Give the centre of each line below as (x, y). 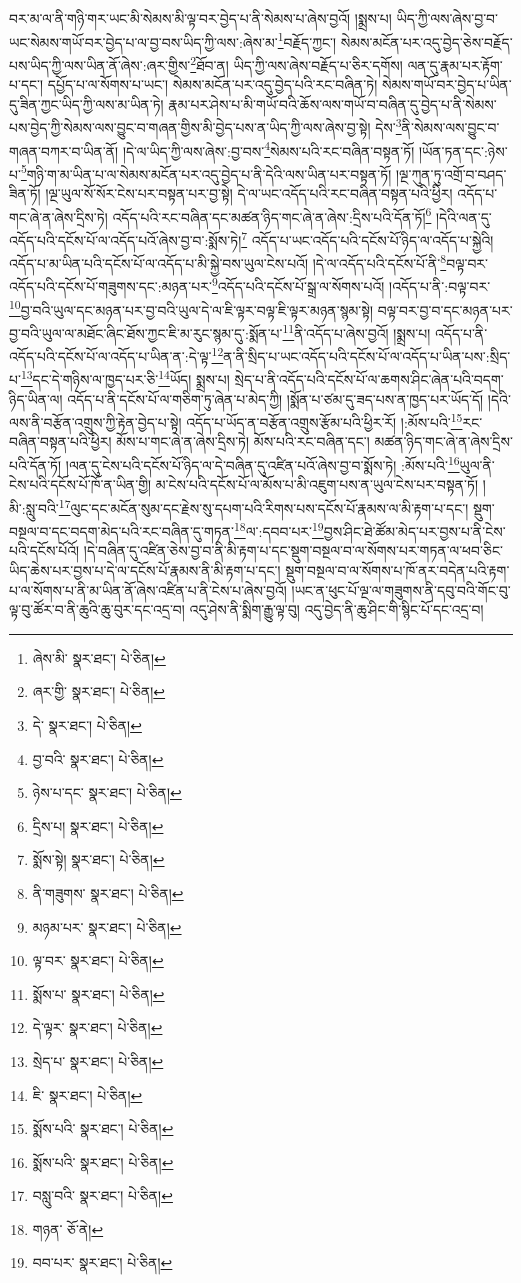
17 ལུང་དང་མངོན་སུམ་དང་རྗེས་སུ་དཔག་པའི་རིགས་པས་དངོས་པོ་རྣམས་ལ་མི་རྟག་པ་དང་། (263, 506)
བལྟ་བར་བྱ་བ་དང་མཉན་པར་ (445, 309)
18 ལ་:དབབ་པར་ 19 (279, 529)
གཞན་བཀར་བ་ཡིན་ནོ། (64, 150)
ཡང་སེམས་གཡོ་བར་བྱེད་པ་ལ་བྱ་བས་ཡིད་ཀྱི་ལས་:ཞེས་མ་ (143, 41)
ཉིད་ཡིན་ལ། (36, 398)
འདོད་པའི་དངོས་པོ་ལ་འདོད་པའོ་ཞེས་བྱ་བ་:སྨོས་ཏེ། (125, 239)
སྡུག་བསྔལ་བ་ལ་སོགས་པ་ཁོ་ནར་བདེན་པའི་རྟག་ (397, 570)
